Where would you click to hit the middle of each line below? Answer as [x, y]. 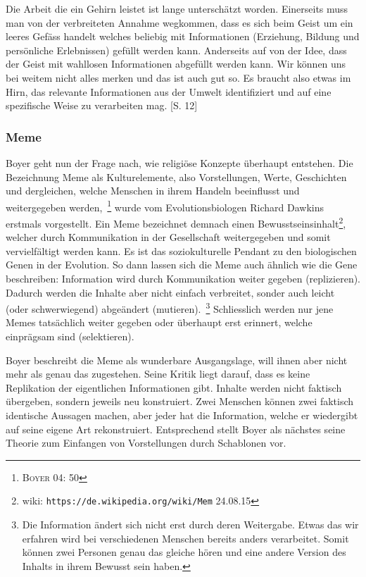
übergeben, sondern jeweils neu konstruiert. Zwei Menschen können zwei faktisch [180, 401]
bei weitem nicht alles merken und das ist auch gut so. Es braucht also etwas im [178, 77]
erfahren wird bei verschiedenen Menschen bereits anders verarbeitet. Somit [185, 538]
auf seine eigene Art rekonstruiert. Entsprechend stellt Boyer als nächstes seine [176, 429]
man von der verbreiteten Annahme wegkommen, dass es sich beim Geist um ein [179, 22]
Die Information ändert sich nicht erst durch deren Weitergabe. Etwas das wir [190, 525]
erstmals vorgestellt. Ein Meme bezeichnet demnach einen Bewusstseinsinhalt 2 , [176, 222]
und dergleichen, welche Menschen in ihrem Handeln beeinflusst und [153, 191]
